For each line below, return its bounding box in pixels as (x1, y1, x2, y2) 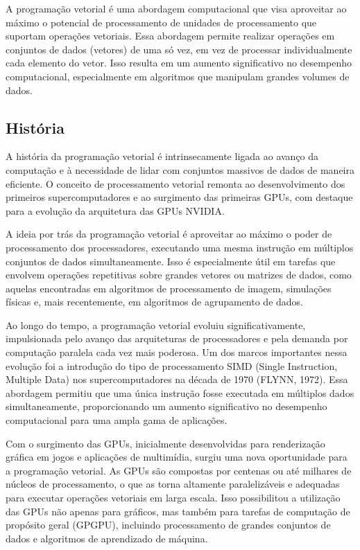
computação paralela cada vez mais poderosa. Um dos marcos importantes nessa (6, 345, 348, 360)
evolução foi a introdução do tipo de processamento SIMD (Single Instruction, (6, 358, 338, 373)
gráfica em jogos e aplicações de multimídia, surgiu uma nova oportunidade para (6, 450, 348, 464)
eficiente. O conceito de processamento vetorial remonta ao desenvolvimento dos (6, 176, 345, 190)
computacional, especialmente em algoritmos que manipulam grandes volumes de (6, 69, 350, 83)
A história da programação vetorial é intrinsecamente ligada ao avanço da (6, 149, 319, 163)
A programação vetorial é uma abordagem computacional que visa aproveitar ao (6, 1, 347, 15)
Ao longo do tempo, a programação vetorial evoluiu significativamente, (6, 317, 306, 332)
